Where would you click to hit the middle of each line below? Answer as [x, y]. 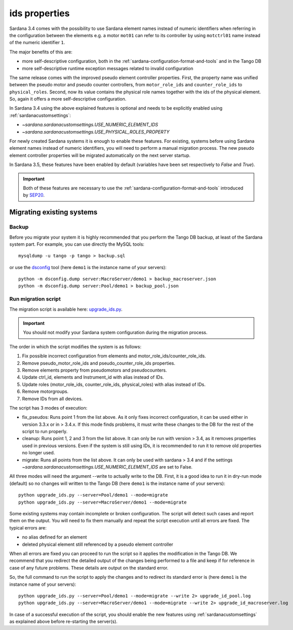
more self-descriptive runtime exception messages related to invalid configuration [108, 68]
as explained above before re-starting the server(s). [63, 621]
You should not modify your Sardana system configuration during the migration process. [115, 333]
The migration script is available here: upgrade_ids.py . [66, 309]
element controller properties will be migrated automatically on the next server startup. [100, 155]
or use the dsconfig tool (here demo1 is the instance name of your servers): [88, 267]
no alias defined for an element [54, 537]
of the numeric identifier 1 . [37, 43]
